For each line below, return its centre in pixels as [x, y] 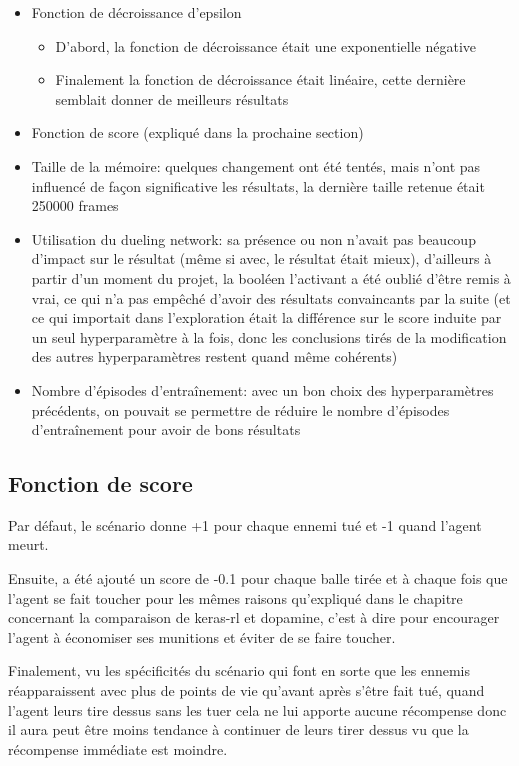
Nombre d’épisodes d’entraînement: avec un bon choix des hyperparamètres [262, 389]
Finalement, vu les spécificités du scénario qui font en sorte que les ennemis [239, 670]
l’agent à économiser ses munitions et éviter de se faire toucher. [202, 636]
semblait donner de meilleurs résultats [172, 98]
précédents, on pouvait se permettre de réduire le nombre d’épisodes [240, 409]
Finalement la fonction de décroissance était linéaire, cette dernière [260, 79]
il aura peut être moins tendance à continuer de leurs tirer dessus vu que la [238, 729]
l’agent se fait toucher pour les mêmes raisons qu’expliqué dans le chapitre [235, 597]
